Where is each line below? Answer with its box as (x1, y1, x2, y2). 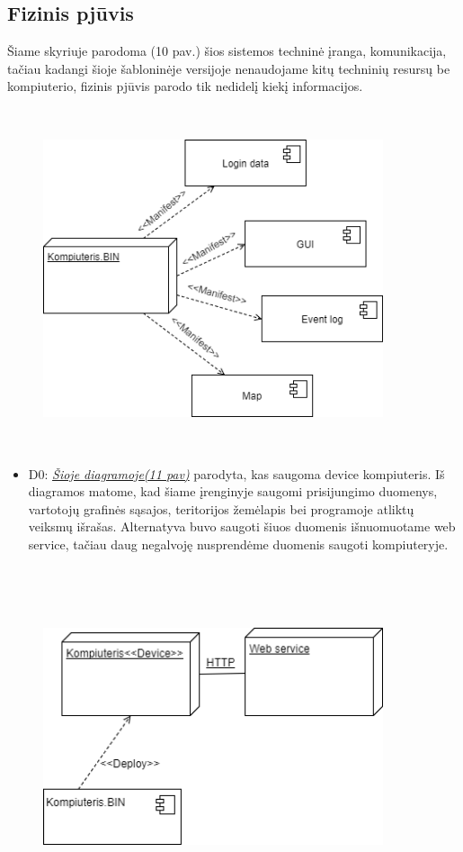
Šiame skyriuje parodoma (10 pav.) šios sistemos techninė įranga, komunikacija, (7, 41, 447, 60)
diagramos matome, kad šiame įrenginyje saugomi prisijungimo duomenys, (28, 482, 438, 501)
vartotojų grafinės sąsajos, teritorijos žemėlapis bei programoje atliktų (28, 499, 414, 518)
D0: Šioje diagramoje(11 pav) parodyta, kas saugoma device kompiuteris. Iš (28, 464, 445, 483)
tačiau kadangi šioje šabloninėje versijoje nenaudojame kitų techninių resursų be (7, 59, 450, 77)
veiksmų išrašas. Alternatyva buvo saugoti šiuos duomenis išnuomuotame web (28, 517, 456, 536)
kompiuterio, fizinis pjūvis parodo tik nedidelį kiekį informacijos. (7, 77, 363, 95)
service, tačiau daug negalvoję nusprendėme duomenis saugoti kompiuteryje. (28, 534, 449, 553)
